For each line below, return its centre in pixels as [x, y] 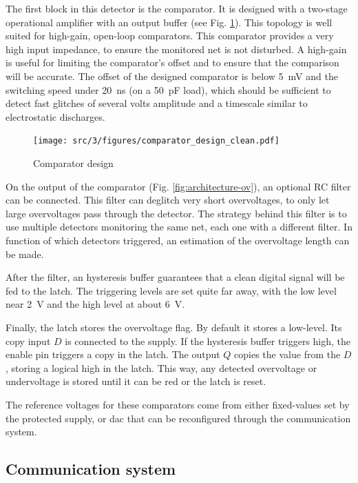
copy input [28, 341]
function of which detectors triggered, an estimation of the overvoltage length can [178, 240]
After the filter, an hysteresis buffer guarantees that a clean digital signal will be [175, 277]
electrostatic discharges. [55, 116]
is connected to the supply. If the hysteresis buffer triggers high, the [208, 341]
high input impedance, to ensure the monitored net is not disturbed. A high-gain [176, 49]
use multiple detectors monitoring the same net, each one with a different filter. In [179, 227]
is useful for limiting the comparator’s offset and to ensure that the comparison [172, 62]
